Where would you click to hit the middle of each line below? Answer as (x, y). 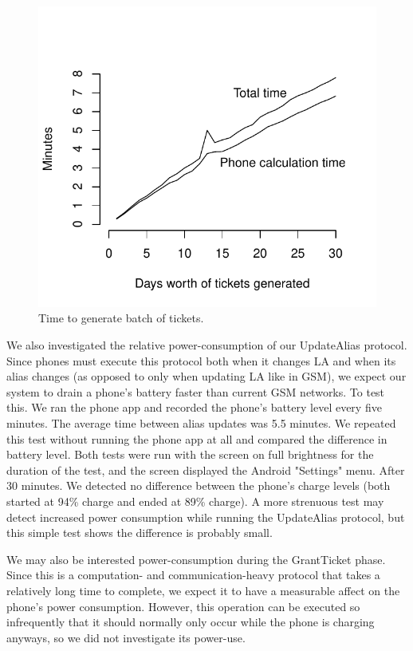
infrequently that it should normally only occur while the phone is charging (191, 622)
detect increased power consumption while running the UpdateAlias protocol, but (206, 517)
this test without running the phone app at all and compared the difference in (197, 438)
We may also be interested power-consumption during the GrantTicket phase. (196, 559)
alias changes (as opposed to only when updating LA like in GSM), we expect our (206, 376)
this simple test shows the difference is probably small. (140, 533)
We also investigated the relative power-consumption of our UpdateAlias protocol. (207, 345)
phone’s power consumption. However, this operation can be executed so (183, 606)
